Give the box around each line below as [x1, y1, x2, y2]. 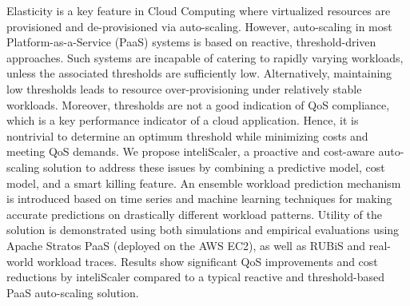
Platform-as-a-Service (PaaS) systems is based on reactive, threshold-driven [6, 34, 376, 50]
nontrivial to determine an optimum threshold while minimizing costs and [6, 127, 368, 144]
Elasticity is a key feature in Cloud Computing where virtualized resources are [6, 2, 391, 18]
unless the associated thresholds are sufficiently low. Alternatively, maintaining [6, 65, 392, 81]
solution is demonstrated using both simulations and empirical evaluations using [6, 221, 400, 238]
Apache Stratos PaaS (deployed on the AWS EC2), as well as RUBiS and [6, 236, 366, 253]
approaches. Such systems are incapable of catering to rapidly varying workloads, [6, 49, 404, 66]
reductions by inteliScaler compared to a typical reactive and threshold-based [6, 268, 384, 285]
